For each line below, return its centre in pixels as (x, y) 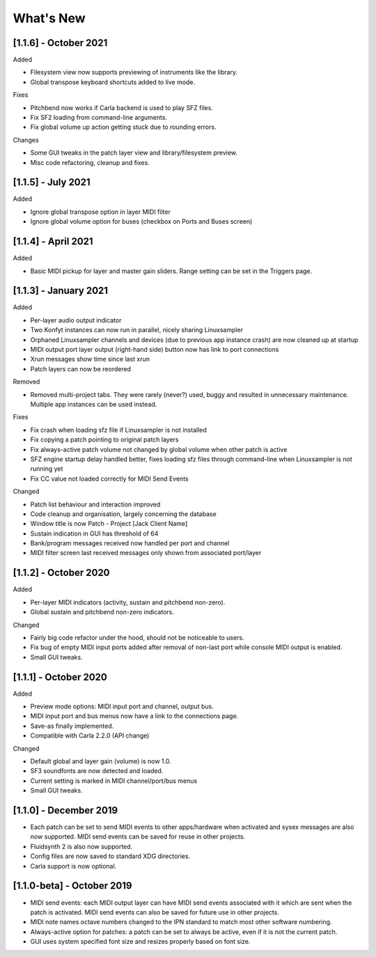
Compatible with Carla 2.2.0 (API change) (90, 736)
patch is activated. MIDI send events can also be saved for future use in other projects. (155, 912)
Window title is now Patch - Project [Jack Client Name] (109, 524)
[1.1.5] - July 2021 (52, 182)
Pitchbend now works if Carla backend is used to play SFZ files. (122, 107)
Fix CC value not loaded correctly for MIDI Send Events (109, 478)
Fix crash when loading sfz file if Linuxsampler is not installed (118, 430)
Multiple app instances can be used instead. (94, 404)
